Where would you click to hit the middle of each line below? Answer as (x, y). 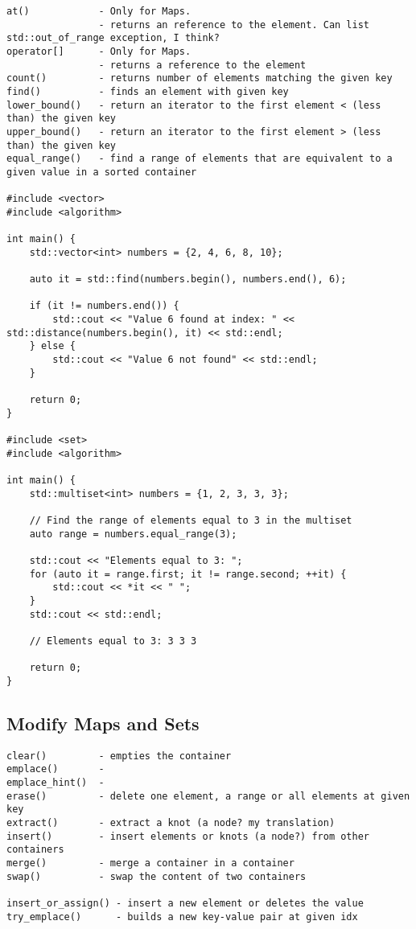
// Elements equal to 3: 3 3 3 (113, 641)
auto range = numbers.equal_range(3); (133, 534)
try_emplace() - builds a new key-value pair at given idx (182, 917)
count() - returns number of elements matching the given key (200, 78)
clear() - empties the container (119, 756)
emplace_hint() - (56, 782)
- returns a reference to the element (202, 65)
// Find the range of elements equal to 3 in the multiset (191, 520)
